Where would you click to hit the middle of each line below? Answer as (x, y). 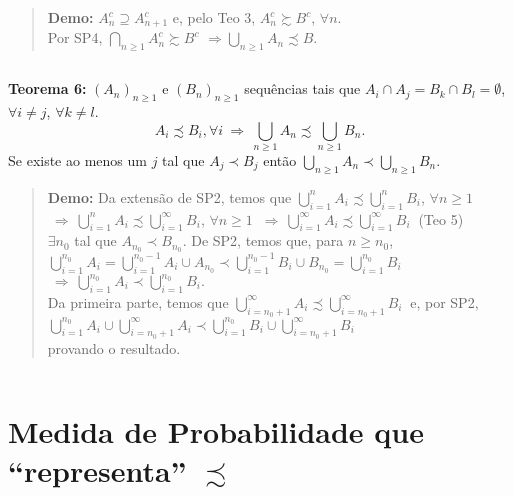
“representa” (97, 469)
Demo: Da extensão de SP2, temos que (169, 196)
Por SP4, (75, 37)
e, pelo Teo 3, (214, 17)
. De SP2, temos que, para (263, 240)
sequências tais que (302, 88)
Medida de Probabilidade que (216, 430)
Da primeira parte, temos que (138, 301)
